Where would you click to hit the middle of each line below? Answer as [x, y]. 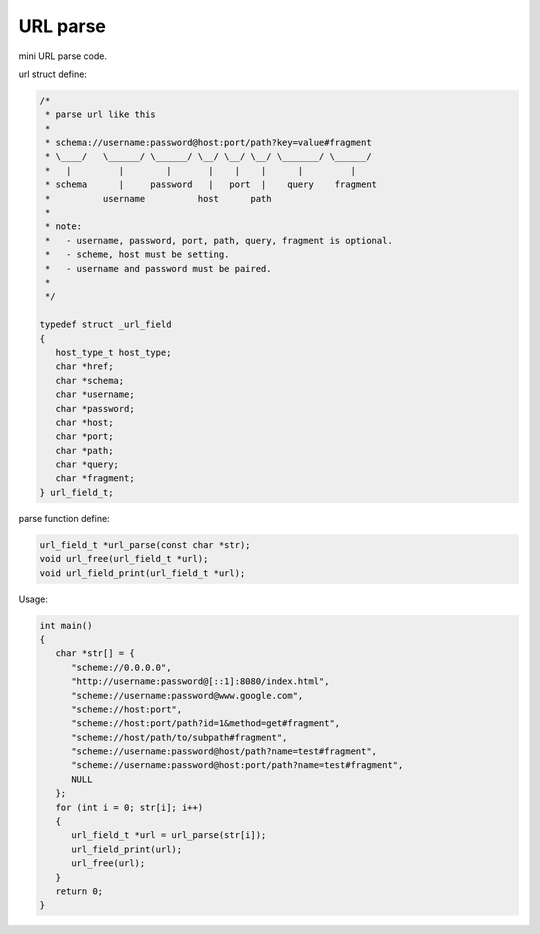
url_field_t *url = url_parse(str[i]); [169, 835]
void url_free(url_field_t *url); [124, 559]
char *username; [95, 394]
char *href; [84, 366]
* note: [64, 226]
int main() [66, 625]
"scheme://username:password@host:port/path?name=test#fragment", [237, 765]
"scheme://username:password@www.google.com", [187, 695]
